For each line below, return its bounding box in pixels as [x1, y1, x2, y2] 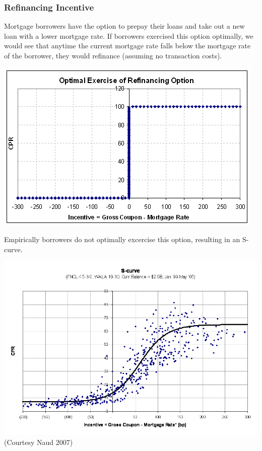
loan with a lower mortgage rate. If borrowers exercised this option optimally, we [4, 30, 253, 41]
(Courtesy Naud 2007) [4, 436, 73, 447]
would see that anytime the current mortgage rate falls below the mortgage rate [4, 40, 251, 51]
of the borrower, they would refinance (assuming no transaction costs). [4, 50, 222, 60]
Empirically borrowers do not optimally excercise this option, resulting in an [4, 234, 240, 245]
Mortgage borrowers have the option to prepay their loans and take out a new [4, 21, 245, 31]
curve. [4, 244, 23, 254]
